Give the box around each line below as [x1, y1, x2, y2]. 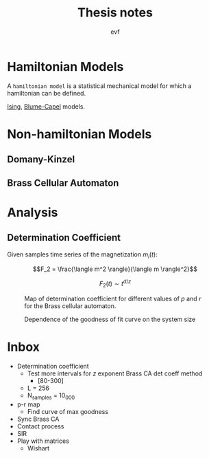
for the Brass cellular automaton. [24, 301, 116, 310]
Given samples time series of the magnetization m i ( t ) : [7, 250, 158, 260]
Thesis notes [77, 5, 153, 21]
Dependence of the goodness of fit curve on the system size [24, 315, 196, 323]
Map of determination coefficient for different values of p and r [24, 294, 201, 303]
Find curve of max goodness [27, 407, 108, 415]
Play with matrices [16, 437, 70, 445]
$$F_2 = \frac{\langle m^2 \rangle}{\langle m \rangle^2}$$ [33, 265, 197, 273]
